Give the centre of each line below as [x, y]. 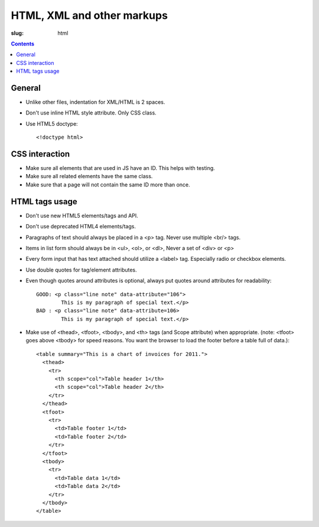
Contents [23, 44]
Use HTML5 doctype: [52, 123]
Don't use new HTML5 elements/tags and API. [82, 215]
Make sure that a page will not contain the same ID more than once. [108, 184]
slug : [17, 33]
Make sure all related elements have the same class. [89, 176]
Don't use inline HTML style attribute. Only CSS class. [91, 113]
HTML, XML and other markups [89, 15]
